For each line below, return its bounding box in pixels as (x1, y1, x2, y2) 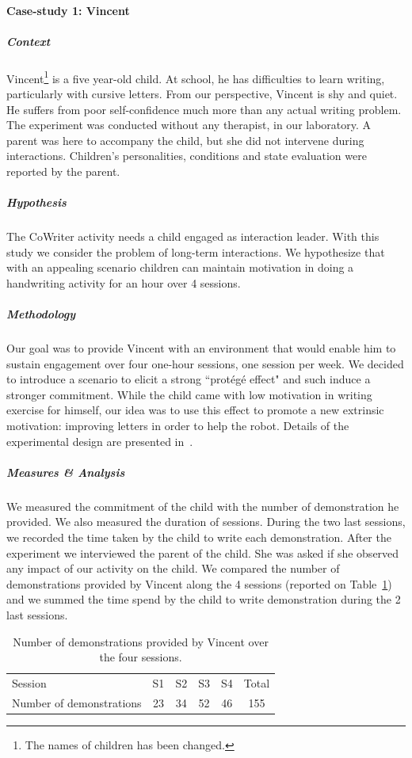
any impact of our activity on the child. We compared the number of (6, 560, 340, 577)
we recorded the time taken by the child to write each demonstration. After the (6, 528, 391, 545)
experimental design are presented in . (6, 432, 193, 449)
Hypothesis (6, 194, 67, 211)
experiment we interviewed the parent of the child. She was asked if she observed (6, 544, 399, 561)
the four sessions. (99, 649, 182, 665)
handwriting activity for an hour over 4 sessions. (6, 274, 241, 291)
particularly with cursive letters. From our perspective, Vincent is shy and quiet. (6, 86, 398, 101)
